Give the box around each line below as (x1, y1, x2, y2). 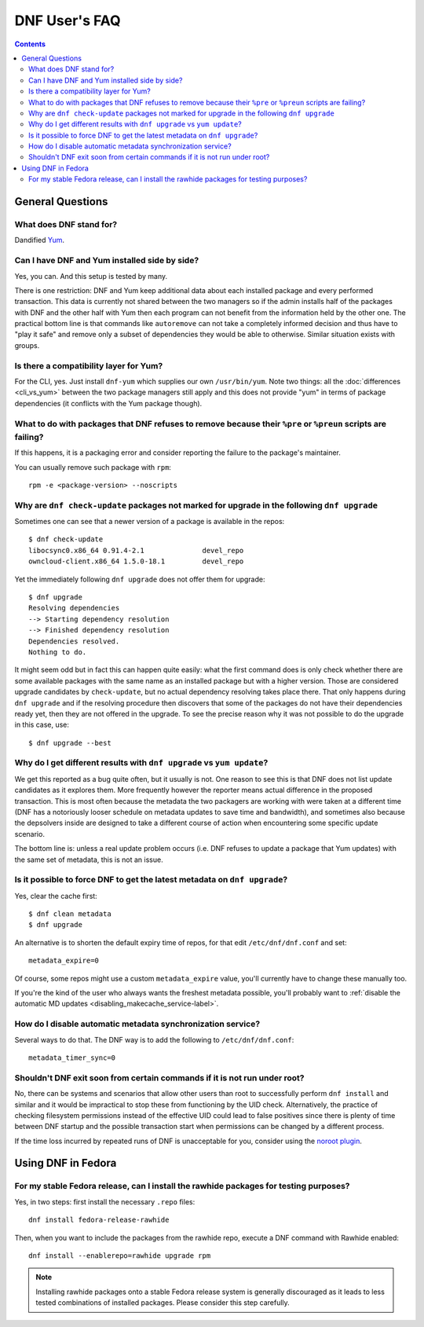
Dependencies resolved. (28, 636, 120, 646)
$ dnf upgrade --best (28, 739, 111, 747)
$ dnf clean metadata (28, 910, 111, 918)
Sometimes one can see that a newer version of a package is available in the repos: (14, 517, 285, 526)
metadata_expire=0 (28, 956, 100, 966)
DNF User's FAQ (14, 12, 121, 29)
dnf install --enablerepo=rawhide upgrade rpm (28, 1252, 211, 1260)
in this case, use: (14, 720, 70, 730)
